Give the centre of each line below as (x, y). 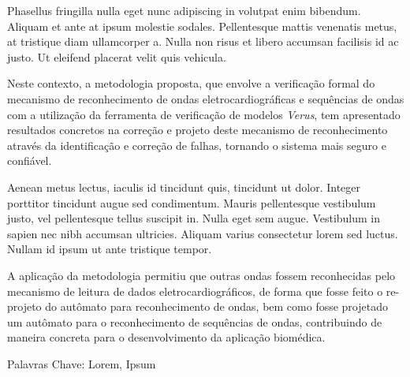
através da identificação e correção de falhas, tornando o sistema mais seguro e (197, 145)
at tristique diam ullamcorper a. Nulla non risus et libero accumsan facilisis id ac (203, 41)
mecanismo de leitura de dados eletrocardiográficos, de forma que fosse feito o (195, 291)
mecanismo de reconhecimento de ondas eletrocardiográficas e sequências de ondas (206, 98)
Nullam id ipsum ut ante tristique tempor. (110, 249)
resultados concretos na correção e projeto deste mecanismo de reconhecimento (198, 130)
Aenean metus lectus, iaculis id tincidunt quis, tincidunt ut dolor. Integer (184, 187)
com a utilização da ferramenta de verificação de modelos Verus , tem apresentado (204, 114)
